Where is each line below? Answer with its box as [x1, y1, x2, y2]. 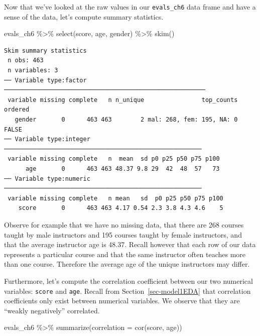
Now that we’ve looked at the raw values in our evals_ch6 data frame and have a [4, 2, 256, 12]
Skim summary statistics [4, 47, 87, 54]
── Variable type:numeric [4, 175, 90, 182]
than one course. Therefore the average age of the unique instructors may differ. [4, 259, 250, 269]
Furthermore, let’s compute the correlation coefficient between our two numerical [4, 275, 253, 286]
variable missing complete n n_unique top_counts [8, 96, 238, 103]
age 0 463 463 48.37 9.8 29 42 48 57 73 [25, 165, 220, 172]
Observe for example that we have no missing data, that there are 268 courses [4, 219, 244, 230]
